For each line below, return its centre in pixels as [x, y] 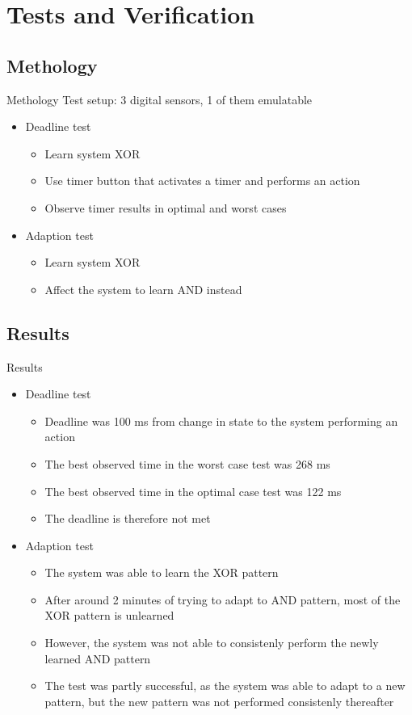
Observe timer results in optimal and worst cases [166, 207]
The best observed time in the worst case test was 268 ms [187, 463]
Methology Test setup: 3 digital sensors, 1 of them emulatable [160, 99]
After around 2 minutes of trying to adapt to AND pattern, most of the [223, 599]
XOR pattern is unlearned [109, 615]
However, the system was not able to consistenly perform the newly [212, 643]
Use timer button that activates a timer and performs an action [202, 181]
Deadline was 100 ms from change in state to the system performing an [221, 421]
